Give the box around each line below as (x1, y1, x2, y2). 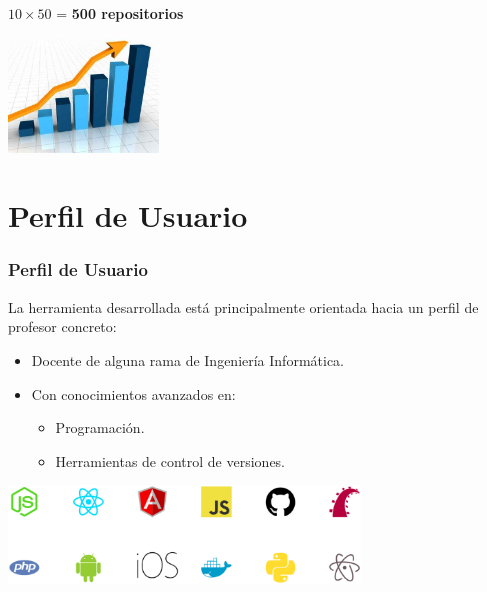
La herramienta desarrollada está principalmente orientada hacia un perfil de (8, 296, 479, 317)
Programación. (55, 417, 145, 438)
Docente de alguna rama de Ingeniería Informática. (31, 349, 344, 370)
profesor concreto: (8, 316, 117, 337)
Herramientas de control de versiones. (55, 450, 286, 471)
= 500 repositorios (56, 3, 184, 23)
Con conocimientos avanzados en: (31, 383, 236, 404)
